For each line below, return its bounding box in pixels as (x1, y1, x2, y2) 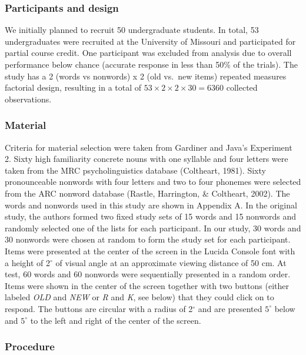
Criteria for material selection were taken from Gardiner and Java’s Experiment (5, 141, 292, 153)
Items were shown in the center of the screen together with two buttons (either (5, 279, 290, 291)
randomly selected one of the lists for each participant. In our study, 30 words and (5, 221, 301, 234)
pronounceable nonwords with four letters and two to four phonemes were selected (5, 175, 301, 188)
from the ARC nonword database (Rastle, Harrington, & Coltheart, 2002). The (5, 187, 290, 199)
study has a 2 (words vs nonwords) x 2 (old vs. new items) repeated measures (5, 69, 287, 82)
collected (226, 81, 258, 94)
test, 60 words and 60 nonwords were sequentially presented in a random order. (5, 268, 291, 280)
